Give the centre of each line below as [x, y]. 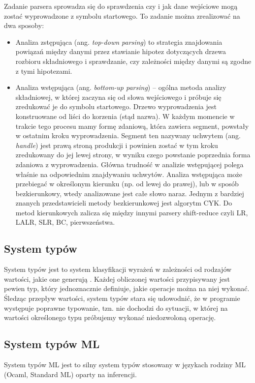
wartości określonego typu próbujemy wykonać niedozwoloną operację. [110, 317]
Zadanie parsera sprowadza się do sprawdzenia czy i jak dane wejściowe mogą [121, 6]
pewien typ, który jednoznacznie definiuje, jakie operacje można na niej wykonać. [127, 288]
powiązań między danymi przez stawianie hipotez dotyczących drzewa [121, 51]
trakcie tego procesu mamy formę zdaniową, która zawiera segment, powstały [132, 126]
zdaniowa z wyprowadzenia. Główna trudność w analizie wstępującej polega [129, 164]
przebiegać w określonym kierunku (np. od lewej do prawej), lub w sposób [127, 184]
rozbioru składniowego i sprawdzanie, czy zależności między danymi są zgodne [133, 61]
